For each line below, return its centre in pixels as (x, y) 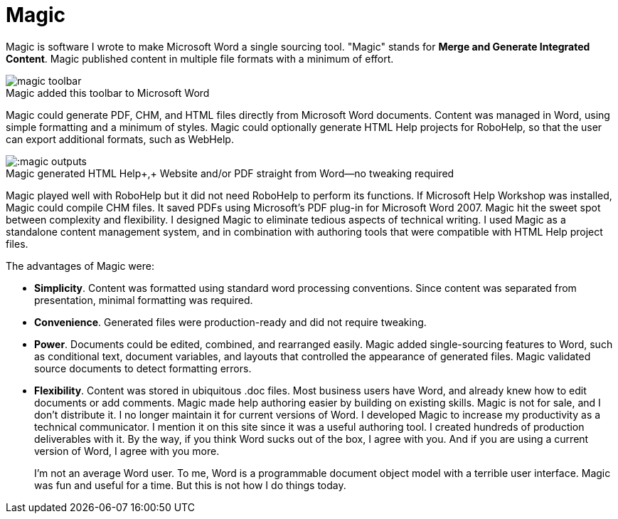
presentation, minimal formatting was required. (144, 300)
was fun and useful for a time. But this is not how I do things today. (190, 485)
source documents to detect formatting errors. (143, 368)
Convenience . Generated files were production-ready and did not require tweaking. (230, 322)
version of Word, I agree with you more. (127, 451)
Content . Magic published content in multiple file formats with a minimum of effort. (200, 58)
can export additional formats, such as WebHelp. (120, 139)
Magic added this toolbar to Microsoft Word (108, 93)
